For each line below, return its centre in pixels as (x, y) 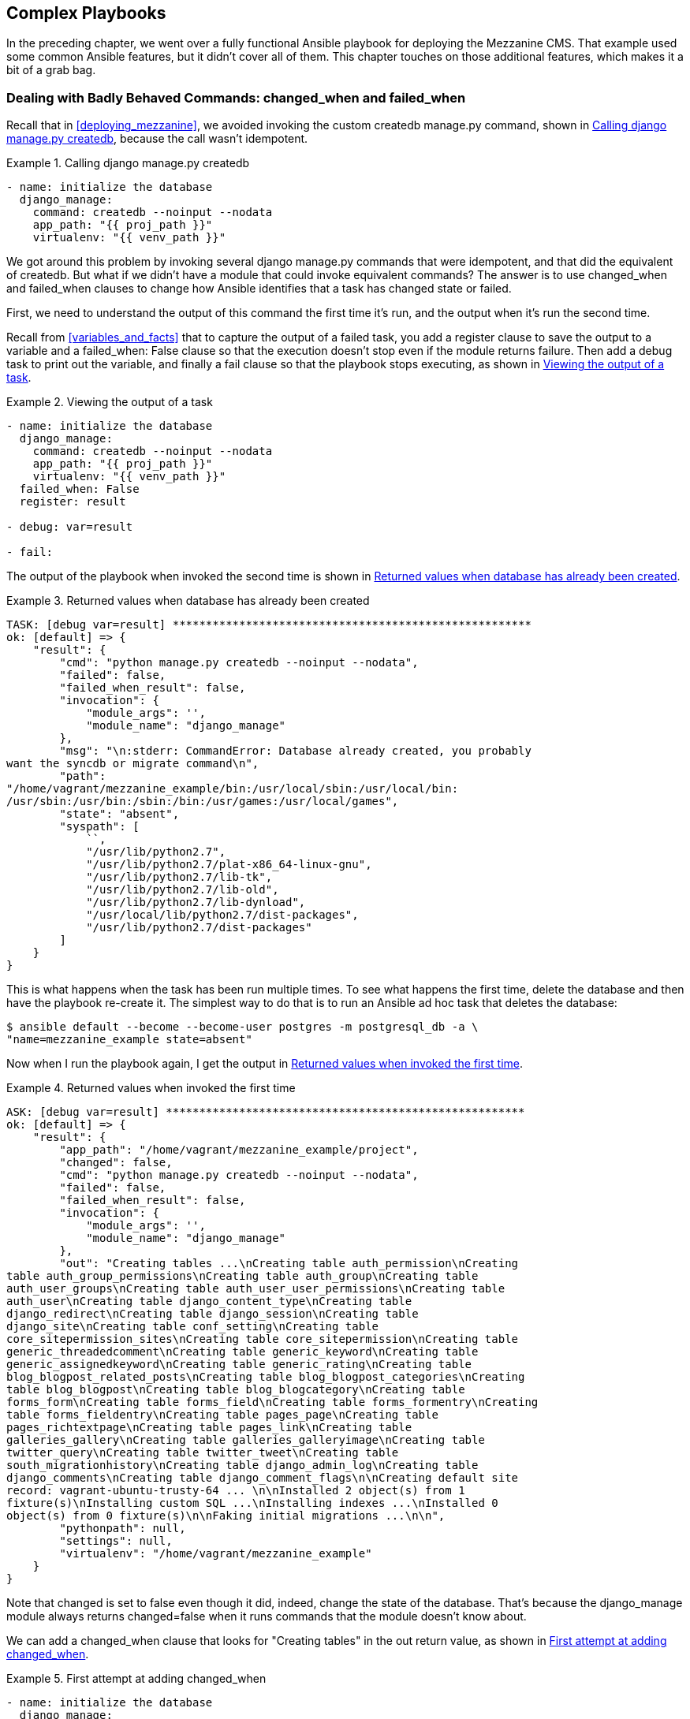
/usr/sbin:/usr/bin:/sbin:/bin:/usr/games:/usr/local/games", (203, 802)
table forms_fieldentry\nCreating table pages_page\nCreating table (222, 1415)
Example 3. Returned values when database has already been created (188, 601)
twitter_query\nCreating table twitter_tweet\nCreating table (203, 1453)
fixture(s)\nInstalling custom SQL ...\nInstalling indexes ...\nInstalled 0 (252, 1503)
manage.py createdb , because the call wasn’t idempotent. (157, 139)
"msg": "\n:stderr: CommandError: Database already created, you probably (295, 751)
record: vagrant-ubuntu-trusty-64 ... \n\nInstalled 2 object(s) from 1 (236, 1491)
